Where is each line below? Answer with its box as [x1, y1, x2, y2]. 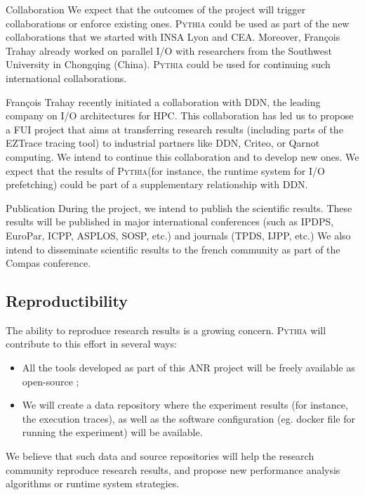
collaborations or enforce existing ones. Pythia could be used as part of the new [6, 15, 350, 30]
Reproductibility [6, 290, 128, 312]
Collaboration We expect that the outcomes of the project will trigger [6, 2, 306, 16]
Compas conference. [6, 256, 91, 270]
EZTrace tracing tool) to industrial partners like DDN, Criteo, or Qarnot [6, 136, 320, 150]
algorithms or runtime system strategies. [6, 476, 180, 491]
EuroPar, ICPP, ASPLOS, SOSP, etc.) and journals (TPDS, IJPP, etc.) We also [6, 227, 351, 242]
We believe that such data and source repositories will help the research [6, 449, 314, 463]
